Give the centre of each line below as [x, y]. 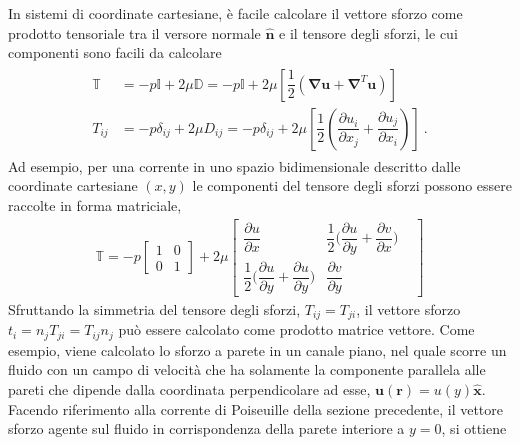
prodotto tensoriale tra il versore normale [134, 32]
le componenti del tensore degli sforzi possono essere [352, 185]
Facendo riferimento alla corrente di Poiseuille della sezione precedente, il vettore [256, 408]
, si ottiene [474, 428]
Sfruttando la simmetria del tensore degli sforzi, [154, 308]
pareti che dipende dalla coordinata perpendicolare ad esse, [189, 388]
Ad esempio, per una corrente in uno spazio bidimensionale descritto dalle [234, 165]
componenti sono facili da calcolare [115, 52]
